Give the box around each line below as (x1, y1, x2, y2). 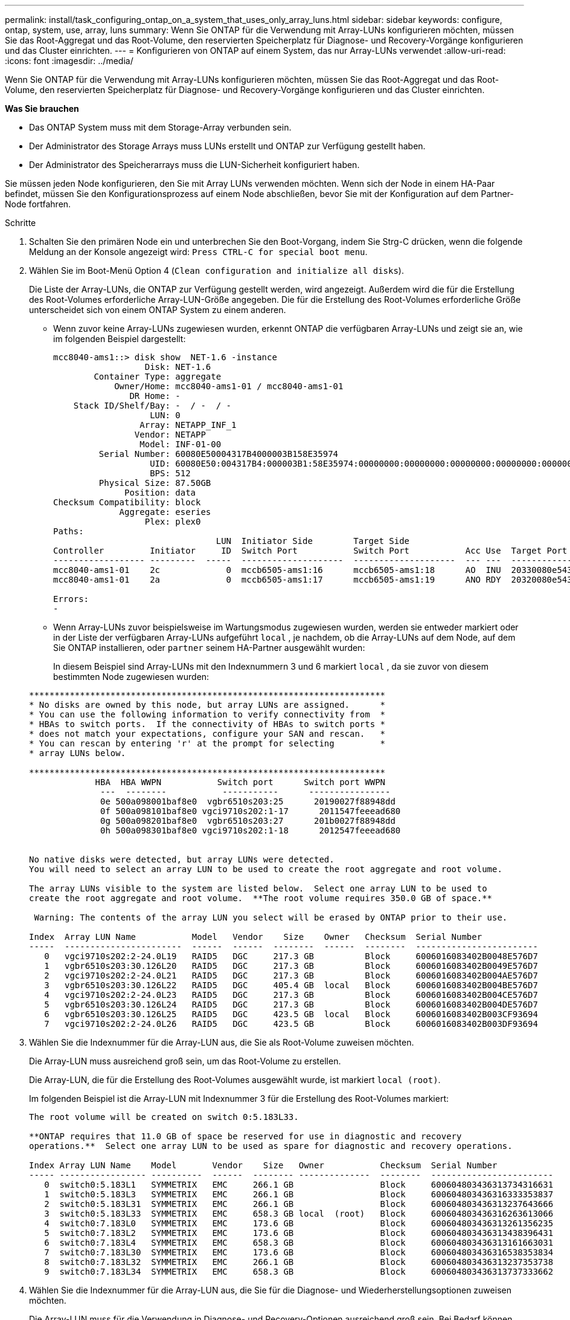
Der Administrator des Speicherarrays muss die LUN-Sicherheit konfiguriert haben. (29, 160, 360, 170)
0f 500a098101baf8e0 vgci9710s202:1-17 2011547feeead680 (100, 806, 401, 816)
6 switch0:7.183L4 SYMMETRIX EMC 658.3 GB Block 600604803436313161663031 (44, 1238, 554, 1247)
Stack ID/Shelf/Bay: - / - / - (73, 401, 232, 410)
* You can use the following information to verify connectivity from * (29, 710, 386, 719)
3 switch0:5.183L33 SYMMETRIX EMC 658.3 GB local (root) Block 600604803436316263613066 (44, 1209, 554, 1218)
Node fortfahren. (5, 199, 71, 209)
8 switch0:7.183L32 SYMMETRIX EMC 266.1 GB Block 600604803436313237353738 (44, 1257, 554, 1267)
